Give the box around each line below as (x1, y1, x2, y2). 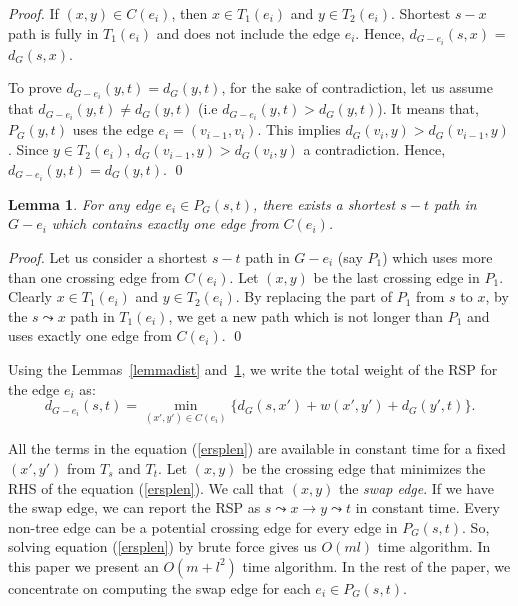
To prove (8, 77, 62, 98)
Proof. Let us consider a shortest (8, 246, 208, 267)
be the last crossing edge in (313, 266, 480, 287)
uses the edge (72, 119, 154, 140)
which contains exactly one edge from (51, 213, 279, 234)
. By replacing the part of (235, 286, 392, 307)
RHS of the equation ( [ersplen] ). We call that (8, 477, 285, 498)
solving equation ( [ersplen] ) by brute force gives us (8, 536, 317, 557)
